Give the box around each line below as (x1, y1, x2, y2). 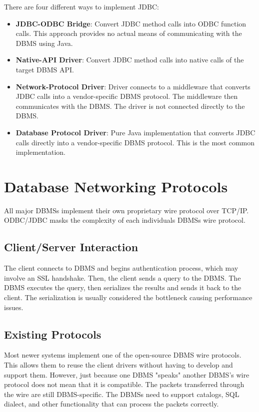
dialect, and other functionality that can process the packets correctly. (4, 399, 219, 409)
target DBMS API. (15, 64, 74, 74)
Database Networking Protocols (4, 176, 228, 196)
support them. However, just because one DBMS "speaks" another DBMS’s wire (4, 369, 249, 380)
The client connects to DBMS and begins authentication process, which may (4, 263, 238, 273)
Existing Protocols (4, 326, 101, 342)
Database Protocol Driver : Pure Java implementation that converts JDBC (15, 127, 255, 137)
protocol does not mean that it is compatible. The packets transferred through (4, 379, 244, 390)
